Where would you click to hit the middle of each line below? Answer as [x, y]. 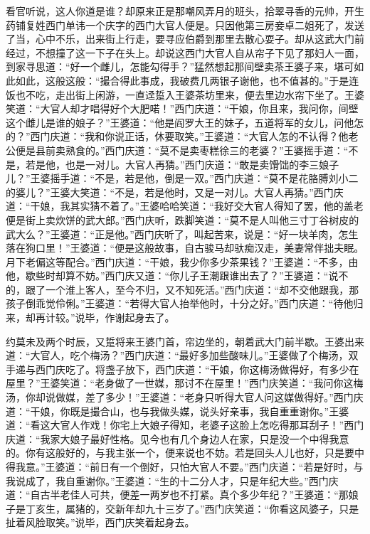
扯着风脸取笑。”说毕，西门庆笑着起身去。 [100, 522]
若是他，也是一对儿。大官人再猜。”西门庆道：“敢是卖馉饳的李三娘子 [182, 164]
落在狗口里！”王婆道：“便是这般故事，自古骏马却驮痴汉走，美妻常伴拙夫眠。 [185, 248]
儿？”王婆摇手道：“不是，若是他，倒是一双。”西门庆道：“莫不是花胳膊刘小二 [182, 178]
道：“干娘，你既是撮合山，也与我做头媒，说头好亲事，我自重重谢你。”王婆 [178, 411]
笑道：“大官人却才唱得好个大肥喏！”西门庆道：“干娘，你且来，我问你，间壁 [182, 108]
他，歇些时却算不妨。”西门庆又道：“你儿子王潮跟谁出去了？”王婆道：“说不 [177, 276]
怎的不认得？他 [313, 136]
